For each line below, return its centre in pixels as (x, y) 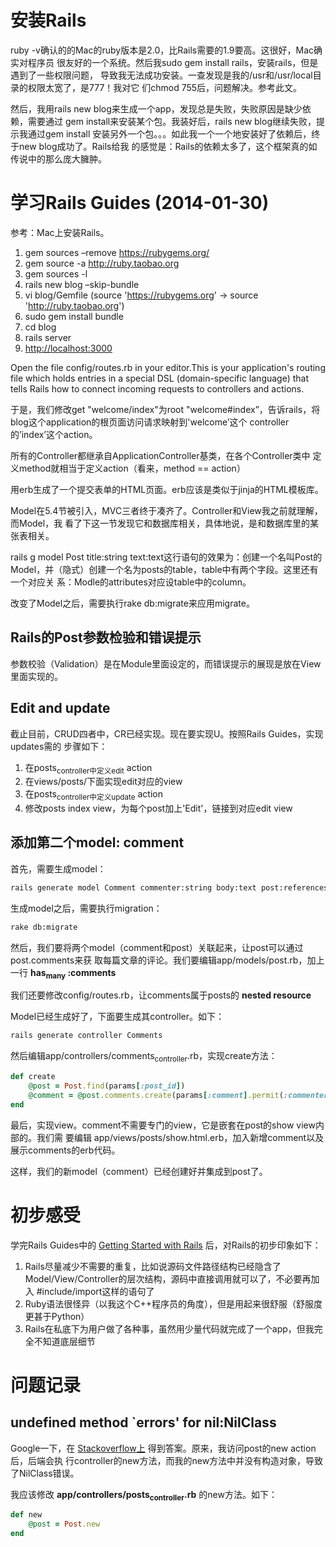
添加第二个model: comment (97, 842)
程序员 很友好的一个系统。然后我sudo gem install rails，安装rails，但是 (173, 62)
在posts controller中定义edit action (88, 768)
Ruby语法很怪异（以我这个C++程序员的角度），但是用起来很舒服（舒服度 (173, 1303)
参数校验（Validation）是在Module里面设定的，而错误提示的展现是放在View (166, 663)
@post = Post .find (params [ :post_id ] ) (107, 1086)
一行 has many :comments (63, 973)
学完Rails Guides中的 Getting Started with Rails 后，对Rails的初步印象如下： (166, 1245)
